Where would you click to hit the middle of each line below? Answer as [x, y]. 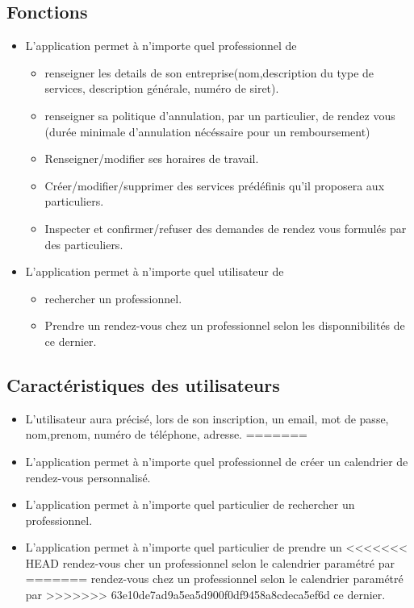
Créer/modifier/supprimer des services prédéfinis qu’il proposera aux [215, 185]
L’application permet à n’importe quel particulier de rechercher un [190, 504]
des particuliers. [84, 244]
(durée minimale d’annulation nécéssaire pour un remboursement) [207, 131]
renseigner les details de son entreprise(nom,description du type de [209, 72]
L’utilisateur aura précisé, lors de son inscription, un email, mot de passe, [207, 418]
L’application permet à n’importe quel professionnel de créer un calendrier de [217, 461]
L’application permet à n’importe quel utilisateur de [155, 271]
